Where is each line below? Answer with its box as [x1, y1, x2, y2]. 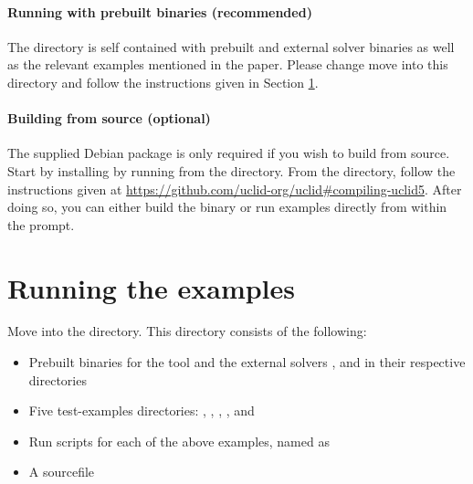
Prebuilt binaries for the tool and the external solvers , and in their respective [28, 352, 466, 372]
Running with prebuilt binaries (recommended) [7, 2, 312, 21]
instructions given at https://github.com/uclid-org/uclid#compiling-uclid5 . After [7, 179, 462, 198]
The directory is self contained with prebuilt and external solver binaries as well [7, 37, 455, 56]
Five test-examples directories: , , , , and [28, 401, 255, 420]
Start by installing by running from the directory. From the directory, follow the [7, 161, 456, 180]
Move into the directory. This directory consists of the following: [7, 321, 367, 341]
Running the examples [7, 268, 296, 306]
